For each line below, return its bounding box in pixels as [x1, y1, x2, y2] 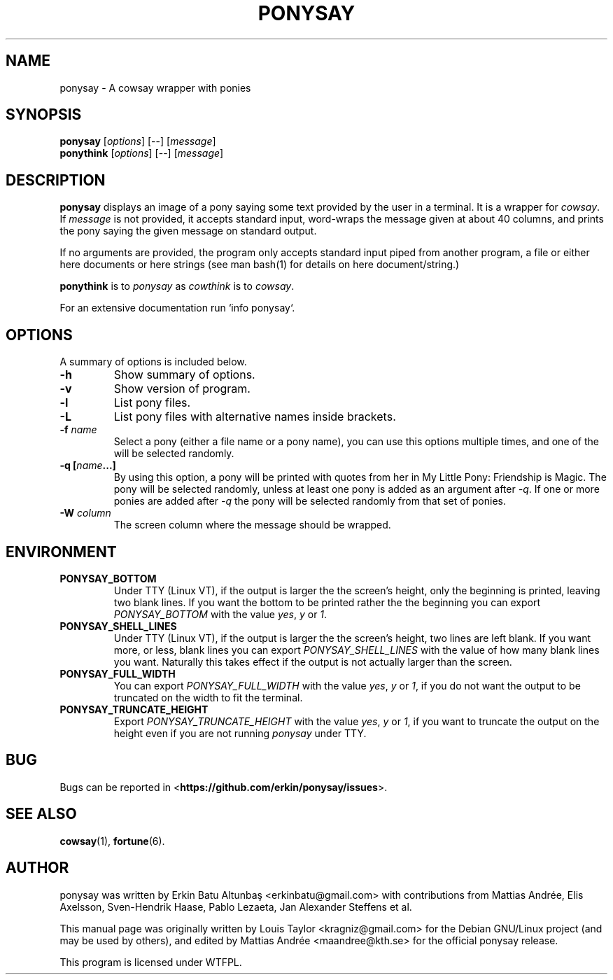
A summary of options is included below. [59, 356, 247, 368]
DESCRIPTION [6, 171, 106, 189]
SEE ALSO [6, 805, 77, 823]
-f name [59, 423, 97, 436]
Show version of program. [113, 381, 251, 396]
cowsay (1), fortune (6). [59, 834, 165, 847]
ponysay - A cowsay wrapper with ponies [59, 81, 251, 94]
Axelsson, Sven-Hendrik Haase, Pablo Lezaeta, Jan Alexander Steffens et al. [59, 900, 412, 913]
